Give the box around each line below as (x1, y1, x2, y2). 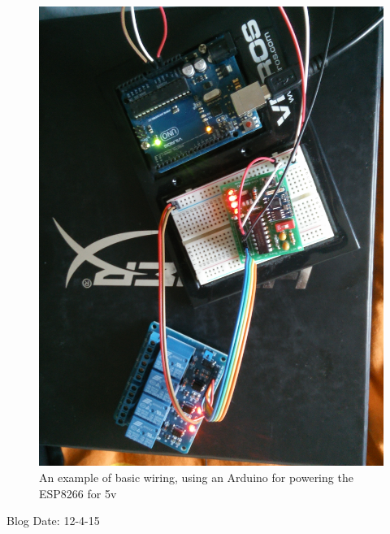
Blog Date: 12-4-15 (6, 512, 100, 529)
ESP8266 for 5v (39, 484, 117, 501)
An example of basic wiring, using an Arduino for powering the (39, 468, 353, 485)
